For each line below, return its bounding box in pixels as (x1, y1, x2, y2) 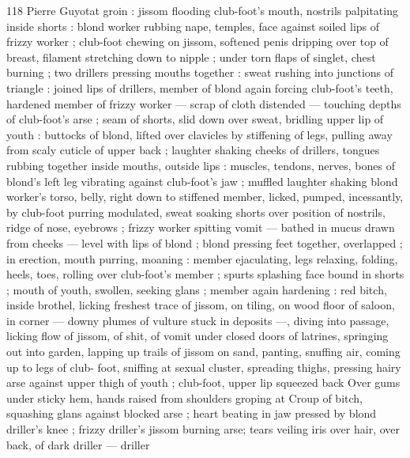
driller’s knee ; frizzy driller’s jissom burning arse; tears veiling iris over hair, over (6, 421, 401, 437)
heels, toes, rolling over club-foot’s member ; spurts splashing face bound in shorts (6, 266, 404, 282)
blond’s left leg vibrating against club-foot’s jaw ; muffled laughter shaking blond (6, 172, 398, 189)
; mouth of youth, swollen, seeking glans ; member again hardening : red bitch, (6, 281, 387, 297)
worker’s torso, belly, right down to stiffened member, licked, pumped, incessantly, (6, 188, 404, 205)
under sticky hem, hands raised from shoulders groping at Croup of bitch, (6, 389, 363, 406)
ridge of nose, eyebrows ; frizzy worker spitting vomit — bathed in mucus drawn (6, 219, 395, 236)
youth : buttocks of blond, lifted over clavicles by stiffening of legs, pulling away (6, 126, 393, 142)
